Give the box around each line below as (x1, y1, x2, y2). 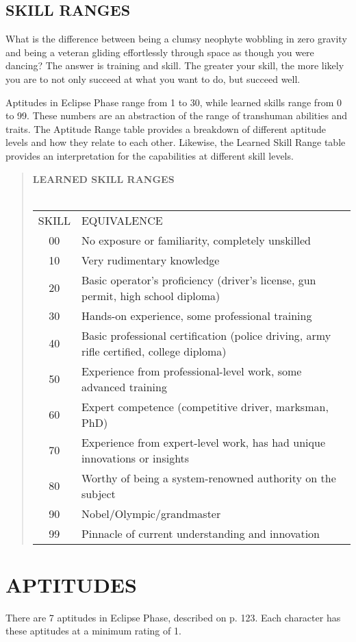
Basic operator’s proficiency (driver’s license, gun (81, 271, 316, 288)
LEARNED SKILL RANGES (32, 171, 175, 186)
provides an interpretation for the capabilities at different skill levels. (5, 148, 294, 162)
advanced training (81, 378, 167, 395)
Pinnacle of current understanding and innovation (81, 525, 320, 541)
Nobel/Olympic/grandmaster (81, 505, 221, 521)
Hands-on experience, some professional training (81, 307, 312, 323)
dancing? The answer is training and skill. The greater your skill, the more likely (5, 58, 344, 73)
